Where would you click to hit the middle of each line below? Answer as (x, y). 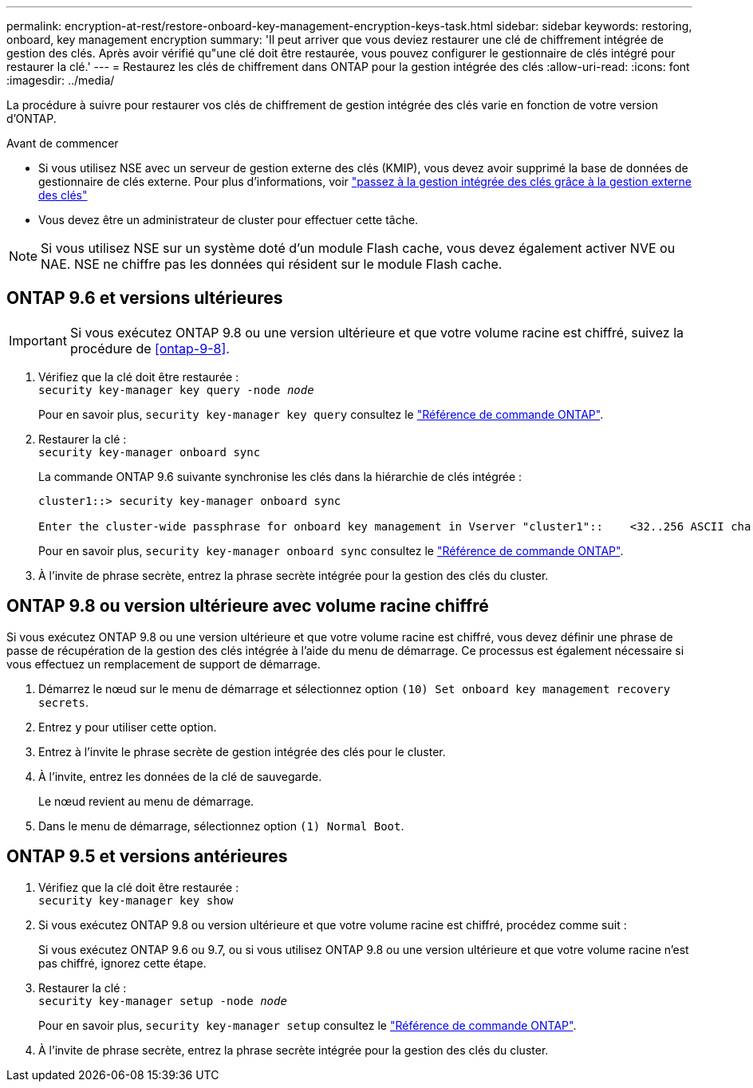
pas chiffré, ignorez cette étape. (122, 963)
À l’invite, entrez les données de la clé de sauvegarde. (180, 776)
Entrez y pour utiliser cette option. (128, 727)
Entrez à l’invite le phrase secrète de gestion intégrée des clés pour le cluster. (242, 751)
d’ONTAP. (32, 118)
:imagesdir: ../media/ (61, 80)
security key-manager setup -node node (163, 1001)
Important (38, 340)
